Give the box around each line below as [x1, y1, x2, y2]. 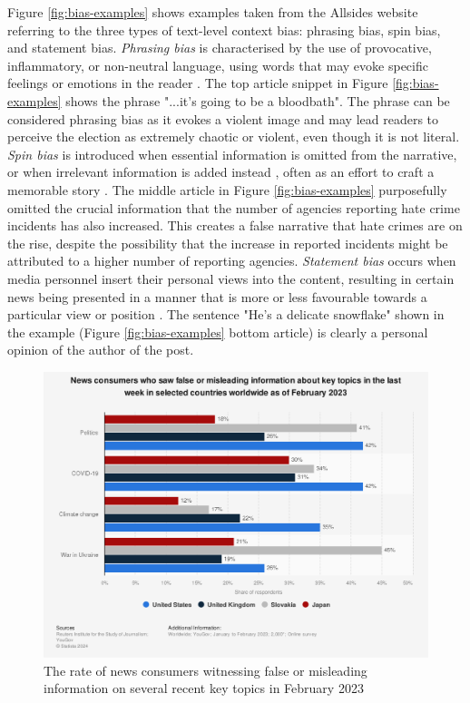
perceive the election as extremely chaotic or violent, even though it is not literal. [7, 127, 460, 146]
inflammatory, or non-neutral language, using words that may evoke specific [7, 55, 428, 74]
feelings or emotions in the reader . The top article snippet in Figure [7, 73, 388, 93]
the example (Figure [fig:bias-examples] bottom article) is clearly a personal [7, 322, 428, 341]
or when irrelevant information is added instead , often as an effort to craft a [7, 162, 435, 181]
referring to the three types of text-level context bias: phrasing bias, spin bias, [7, 20, 441, 39]
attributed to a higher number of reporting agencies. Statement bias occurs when [7, 251, 456, 270]
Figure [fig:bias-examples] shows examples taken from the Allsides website [7, 3, 418, 21]
